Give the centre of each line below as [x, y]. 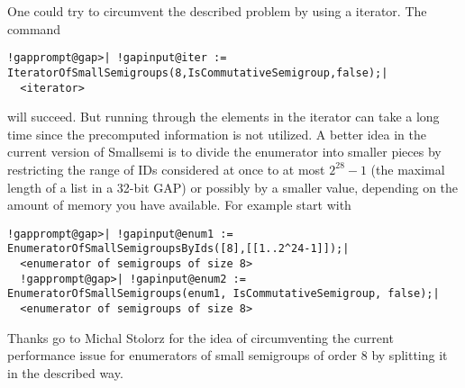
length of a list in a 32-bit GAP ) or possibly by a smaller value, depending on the [233, 187]
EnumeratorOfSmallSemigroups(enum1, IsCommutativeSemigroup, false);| [223, 294]
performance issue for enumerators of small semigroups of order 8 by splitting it [228, 355]
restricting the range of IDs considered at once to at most [166, 169]
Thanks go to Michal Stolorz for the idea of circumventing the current [201, 337]
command [34, 28]
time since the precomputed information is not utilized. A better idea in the [217, 134]
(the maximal [408, 169]
